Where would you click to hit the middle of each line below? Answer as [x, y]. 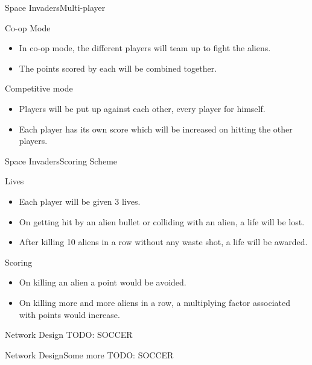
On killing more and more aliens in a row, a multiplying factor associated [154, 302]
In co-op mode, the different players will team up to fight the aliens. [145, 48]
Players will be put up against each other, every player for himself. [142, 108]
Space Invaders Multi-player [55, 7]
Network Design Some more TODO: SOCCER [89, 354]
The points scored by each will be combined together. [118, 68]
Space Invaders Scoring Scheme [61, 161]
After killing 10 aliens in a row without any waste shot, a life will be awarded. [163, 242]
